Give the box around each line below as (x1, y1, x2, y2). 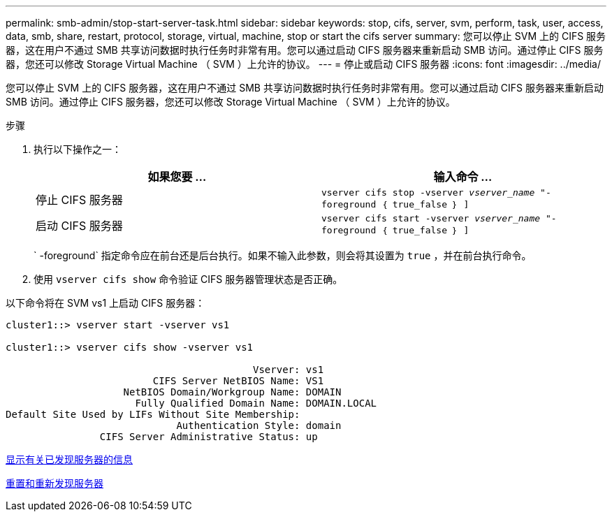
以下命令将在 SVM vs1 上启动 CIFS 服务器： (6, 297, 205, 309)
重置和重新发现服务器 (6, 477, 103, 489)
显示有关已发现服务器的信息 (6, 453, 133, 465)
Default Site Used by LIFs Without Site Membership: (6, 409, 300, 420)
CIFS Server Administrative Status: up (99, 431, 318, 442)
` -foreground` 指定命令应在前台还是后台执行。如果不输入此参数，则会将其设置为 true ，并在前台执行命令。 (34, 249, 532, 261)
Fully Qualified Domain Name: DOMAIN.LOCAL (135, 398, 377, 409)
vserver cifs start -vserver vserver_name (321, 213, 541, 224)
